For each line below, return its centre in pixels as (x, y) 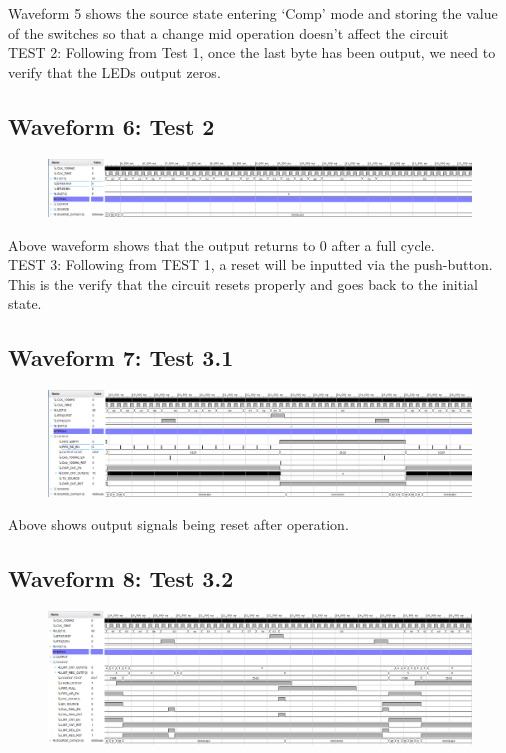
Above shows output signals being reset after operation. (178, 524)
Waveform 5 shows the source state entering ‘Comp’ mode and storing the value (253, 13)
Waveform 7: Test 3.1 (121, 357)
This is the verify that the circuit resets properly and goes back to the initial (243, 283)
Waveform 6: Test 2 (111, 125)
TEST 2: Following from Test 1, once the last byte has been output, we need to (252, 52)
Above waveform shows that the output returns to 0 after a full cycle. (221, 244)
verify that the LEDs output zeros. (114, 71)
